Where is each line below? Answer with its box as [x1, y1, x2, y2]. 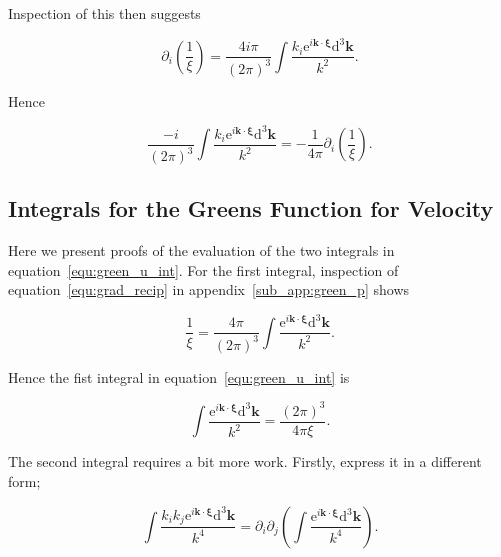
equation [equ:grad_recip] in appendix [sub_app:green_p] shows [8, 279, 410, 300]
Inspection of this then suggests [8, 3, 201, 23]
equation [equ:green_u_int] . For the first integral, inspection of [8, 259, 399, 280]
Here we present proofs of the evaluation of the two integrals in [8, 240, 395, 261]
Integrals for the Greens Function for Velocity [8, 193, 494, 224]
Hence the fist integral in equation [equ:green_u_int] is [8, 366, 350, 387]
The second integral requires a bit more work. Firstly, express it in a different [8, 451, 482, 472]
